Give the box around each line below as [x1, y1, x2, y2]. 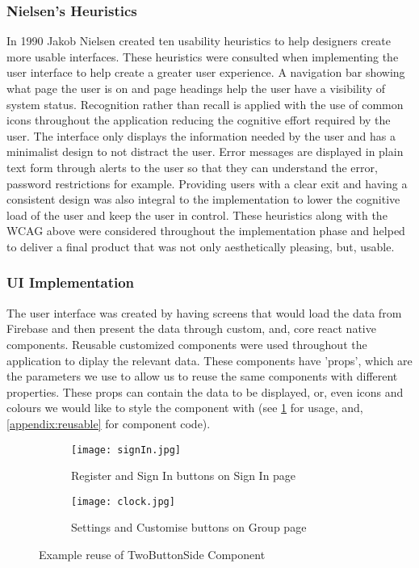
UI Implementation [6, 272, 135, 292]
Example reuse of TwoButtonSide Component [39, 546, 266, 562]
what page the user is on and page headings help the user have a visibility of [6, 80, 386, 96]
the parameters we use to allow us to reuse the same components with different [6, 368, 398, 385]
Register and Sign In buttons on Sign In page [71, 467, 296, 484]
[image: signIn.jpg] [71, 444, 182, 456]
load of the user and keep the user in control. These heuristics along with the [6, 206, 388, 223]
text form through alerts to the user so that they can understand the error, [6, 158, 378, 175]
